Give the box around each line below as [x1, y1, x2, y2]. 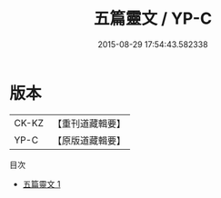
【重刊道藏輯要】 [52, 117, 126, 130]
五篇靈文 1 [22, 178, 61, 189]
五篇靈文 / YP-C [94, 8, 212, 29]
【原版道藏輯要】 [52, 134, 126, 146]
